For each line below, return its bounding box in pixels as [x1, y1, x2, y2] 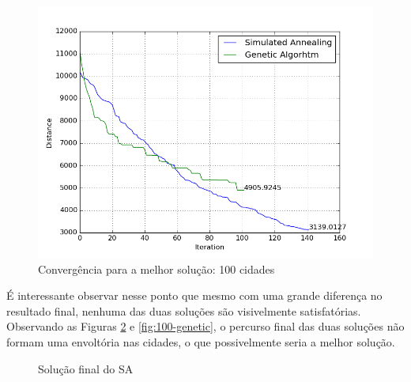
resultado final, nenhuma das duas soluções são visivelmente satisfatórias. [6, 302, 361, 319]
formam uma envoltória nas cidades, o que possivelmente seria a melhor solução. [6, 333, 395, 350]
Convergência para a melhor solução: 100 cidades [38, 260, 275, 277]
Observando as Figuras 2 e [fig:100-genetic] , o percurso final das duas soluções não [6, 318, 405, 335]
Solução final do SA [38, 360, 134, 376]
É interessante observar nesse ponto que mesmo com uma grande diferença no [6, 287, 383, 304]
